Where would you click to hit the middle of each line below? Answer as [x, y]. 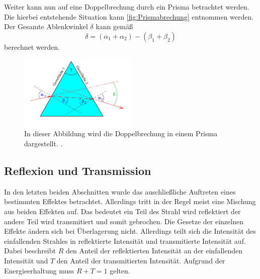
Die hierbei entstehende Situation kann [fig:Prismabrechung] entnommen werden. [129, 16]
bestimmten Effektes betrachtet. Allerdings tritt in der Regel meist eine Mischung [130, 201]
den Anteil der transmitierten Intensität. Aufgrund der [141, 260]
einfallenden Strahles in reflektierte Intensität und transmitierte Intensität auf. [125, 241]
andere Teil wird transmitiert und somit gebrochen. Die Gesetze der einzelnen [124, 221]
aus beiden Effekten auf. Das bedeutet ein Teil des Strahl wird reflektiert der [122, 211]
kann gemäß [114, 26]
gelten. [120, 270]
